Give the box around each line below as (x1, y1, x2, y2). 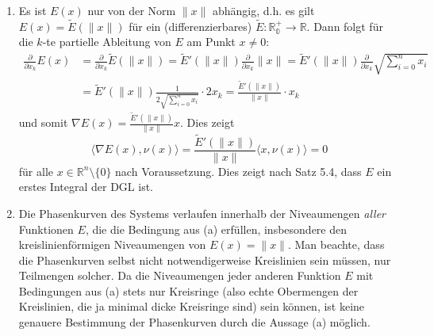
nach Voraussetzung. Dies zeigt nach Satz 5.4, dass (115, 162, 362, 179)
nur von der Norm (87, 2, 176, 18)
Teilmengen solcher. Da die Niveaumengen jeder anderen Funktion (18, 267, 341, 284)
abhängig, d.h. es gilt (212, 2, 315, 18)
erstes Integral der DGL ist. (18, 178, 154, 195)
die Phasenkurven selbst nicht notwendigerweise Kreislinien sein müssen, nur (18, 251, 391, 268)
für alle (18, 162, 54, 179)
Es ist (18, 2, 47, 18)
